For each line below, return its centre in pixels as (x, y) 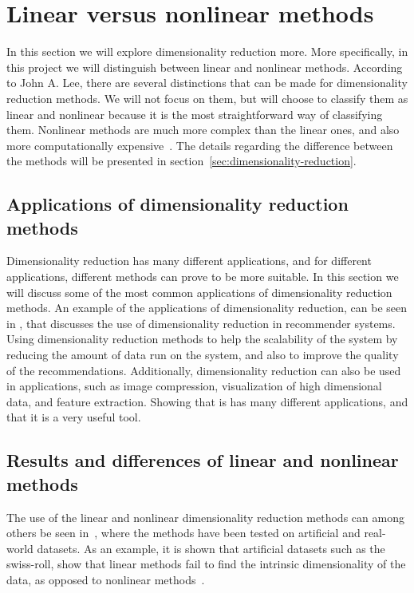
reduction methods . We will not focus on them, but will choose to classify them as (207, 98)
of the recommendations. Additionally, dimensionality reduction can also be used (204, 370)
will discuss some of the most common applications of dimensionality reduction (199, 292)
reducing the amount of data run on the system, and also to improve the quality (203, 355)
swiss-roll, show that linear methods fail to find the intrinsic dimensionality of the (206, 564)
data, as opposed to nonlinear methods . (106, 579)
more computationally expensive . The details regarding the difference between (200, 145)
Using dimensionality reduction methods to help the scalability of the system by (202, 339)
